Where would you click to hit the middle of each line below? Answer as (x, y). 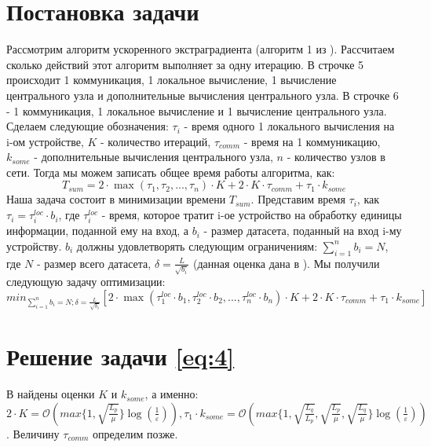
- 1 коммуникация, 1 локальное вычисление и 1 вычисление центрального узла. (197, 110)
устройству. (34, 245)
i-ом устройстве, (45, 141)
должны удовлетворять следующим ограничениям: (197, 245)
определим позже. (135, 433)
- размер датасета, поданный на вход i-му (303, 231)
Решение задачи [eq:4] (121, 356)
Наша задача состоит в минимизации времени (116, 199)
